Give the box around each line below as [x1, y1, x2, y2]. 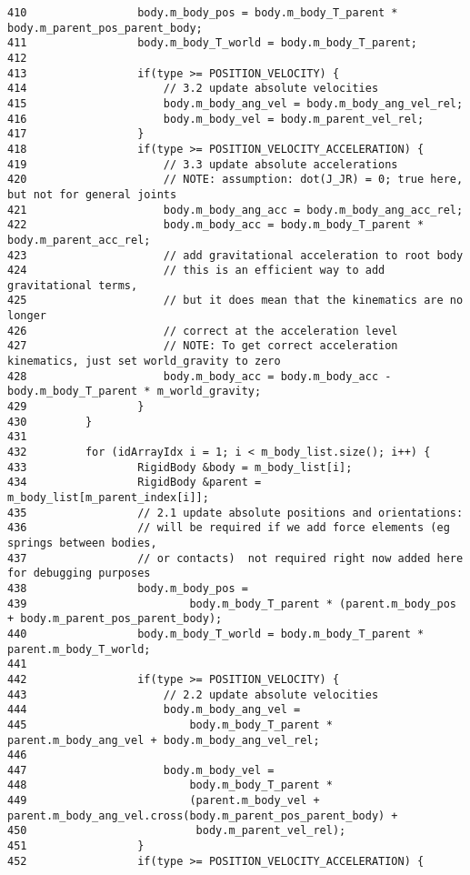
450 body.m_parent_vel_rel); [7, 824, 346, 838]
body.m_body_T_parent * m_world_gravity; [7, 385, 262, 398]
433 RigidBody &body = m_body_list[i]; [7, 460, 353, 474]
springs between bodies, [7, 536, 157, 549]
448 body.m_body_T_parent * [7, 779, 333, 792]
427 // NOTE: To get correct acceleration [7, 339, 398, 353]
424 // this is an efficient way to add [7, 264, 385, 277]
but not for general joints [7, 187, 177, 201]
